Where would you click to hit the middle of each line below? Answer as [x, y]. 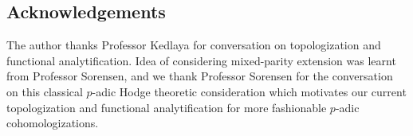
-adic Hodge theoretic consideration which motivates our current [249, 91]
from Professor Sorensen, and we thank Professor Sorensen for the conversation [200, 76]
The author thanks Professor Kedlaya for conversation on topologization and [194, 45]
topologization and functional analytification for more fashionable [167, 107]
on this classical [45, 91]
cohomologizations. [53, 123]
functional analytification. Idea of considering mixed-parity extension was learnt [201, 60]
